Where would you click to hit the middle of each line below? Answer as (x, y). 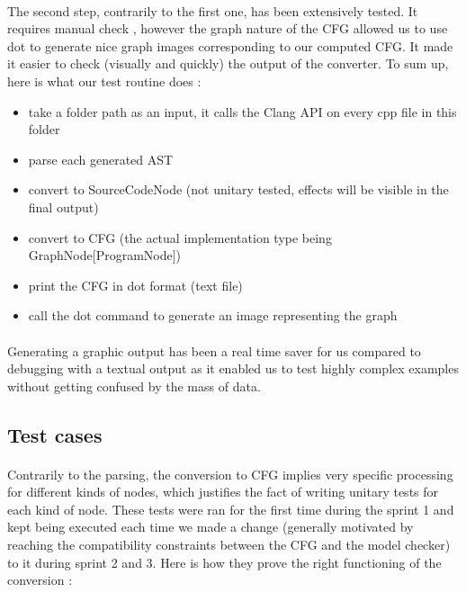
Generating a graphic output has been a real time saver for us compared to (214, 350)
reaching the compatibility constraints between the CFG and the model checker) (229, 545)
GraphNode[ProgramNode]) (105, 255)
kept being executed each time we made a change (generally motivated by (211, 527)
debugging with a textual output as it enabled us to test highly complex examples (233, 368)
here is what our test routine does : (104, 81)
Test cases (55, 434)
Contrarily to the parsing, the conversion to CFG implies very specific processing (230, 474)
